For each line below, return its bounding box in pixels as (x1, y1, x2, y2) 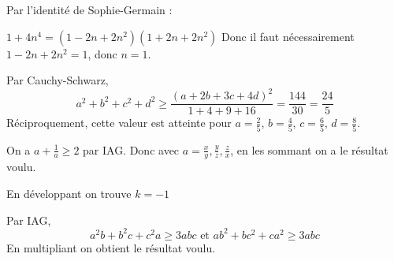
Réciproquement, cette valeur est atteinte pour (6, 114, 232, 131)
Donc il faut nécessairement (221, 28, 355, 44)
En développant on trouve (6, 185, 132, 202)
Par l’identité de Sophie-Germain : (6, 2, 173, 17)
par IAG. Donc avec (83, 141, 180, 158)
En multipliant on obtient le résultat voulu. (6, 239, 216, 255)
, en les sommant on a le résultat (230, 141, 388, 158)
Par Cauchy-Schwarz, (6, 72, 109, 88)
